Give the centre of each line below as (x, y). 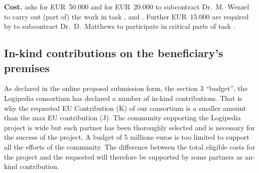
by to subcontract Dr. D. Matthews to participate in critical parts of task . (120, 26)
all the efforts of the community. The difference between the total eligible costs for (130, 146)
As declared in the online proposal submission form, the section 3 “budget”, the (126, 88)
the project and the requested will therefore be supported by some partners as (124, 156)
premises (27, 67)
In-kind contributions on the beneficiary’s (114, 53)
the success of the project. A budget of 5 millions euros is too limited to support (127, 137)
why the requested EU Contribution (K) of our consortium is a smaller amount (125, 108)
